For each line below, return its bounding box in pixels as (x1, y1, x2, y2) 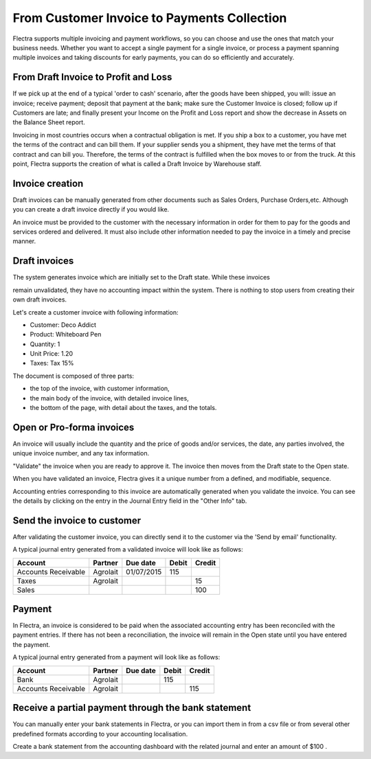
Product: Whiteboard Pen (30, 330, 102, 339)
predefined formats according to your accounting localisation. (12, 729, 188, 738)
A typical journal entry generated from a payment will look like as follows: (12, 653, 221, 661)
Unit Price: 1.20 (30, 350, 74, 358)
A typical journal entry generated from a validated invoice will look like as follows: (12, 545, 243, 554)
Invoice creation (12, 177, 84, 189)
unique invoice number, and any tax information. (12, 449, 150, 457)
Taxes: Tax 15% (30, 359, 74, 367)
